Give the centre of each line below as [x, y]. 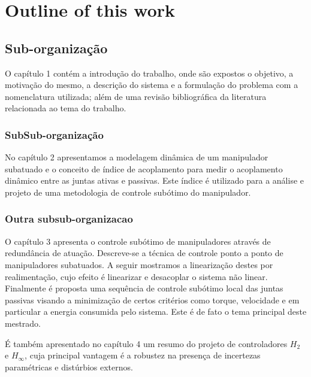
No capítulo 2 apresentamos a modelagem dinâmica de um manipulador [137, 157]
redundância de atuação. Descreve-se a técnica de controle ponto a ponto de [144, 253]
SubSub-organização [54, 134]
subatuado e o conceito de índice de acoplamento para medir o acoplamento [144, 168]
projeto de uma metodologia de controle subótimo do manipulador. [128, 192]
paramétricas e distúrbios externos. [69, 367]
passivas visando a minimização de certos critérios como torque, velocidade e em [152, 300]
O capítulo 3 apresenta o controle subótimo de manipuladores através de [138, 241]
